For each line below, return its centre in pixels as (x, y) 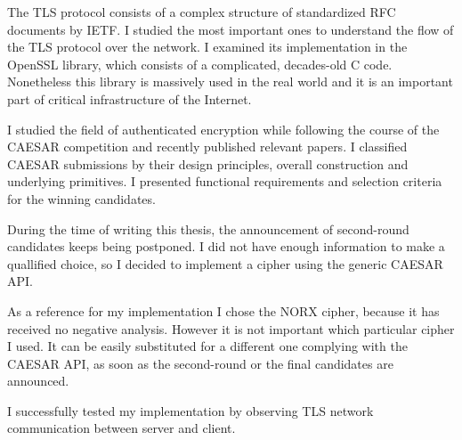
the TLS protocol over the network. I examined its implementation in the (207, 47)
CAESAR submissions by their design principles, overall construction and (208, 163)
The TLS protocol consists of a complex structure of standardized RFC (202, 12)
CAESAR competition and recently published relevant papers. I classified (207, 147)
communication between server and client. (122, 428)
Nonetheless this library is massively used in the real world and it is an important (230, 81)
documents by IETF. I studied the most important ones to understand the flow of (231, 29)
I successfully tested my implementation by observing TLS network (190, 410)
